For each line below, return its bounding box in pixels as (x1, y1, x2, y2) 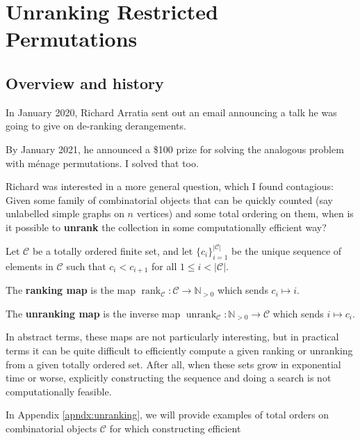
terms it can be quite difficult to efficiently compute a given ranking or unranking (6, 343, 353, 357)
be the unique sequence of (231, 243, 342, 258)
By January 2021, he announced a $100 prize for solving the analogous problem (6, 141, 344, 156)
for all (152, 258, 177, 273)
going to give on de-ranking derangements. (6, 118, 186, 133)
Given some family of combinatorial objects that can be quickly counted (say (6, 192, 333, 207)
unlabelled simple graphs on (6, 206, 124, 221)
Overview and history (6, 72, 164, 93)
